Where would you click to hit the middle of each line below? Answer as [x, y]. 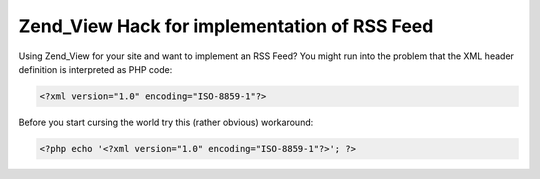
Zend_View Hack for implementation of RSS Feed [226, 26]
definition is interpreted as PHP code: [95, 69]
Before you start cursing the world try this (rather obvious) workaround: [166, 122]
